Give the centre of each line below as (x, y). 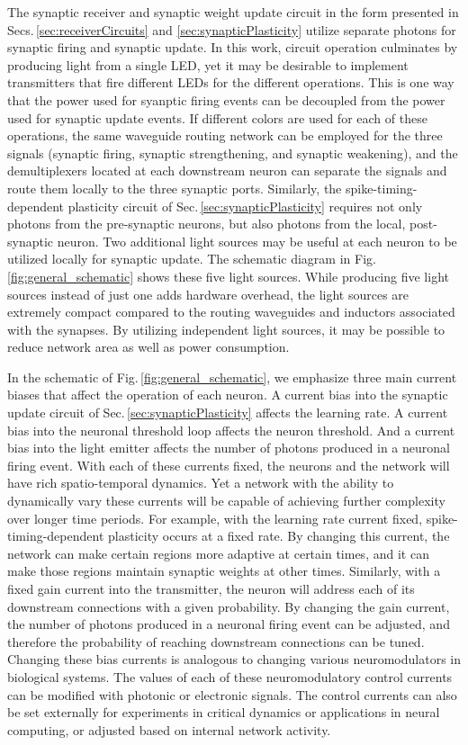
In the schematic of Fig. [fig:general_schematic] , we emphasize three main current (232, 377)
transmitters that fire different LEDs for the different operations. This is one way (231, 82)
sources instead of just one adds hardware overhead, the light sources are (208, 294)
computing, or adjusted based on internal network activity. (169, 729)
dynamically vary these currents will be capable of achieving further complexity (226, 501)
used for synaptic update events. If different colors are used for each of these (217, 117)
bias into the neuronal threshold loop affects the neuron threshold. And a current (231, 430)
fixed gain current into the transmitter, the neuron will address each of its (211, 588)
